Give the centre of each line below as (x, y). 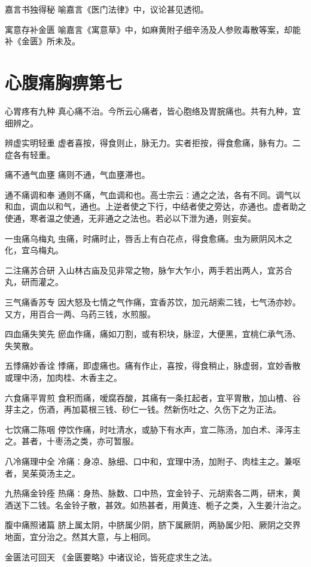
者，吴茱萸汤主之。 (42, 473)
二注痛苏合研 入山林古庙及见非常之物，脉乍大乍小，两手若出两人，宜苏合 (149, 270)
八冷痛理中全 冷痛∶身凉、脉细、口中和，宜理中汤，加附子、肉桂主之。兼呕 (153, 461)
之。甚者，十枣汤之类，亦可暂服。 (72, 441)
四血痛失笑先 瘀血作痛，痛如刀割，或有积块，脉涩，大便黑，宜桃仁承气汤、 (153, 334)
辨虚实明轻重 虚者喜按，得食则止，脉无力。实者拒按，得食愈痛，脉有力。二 (153, 143)
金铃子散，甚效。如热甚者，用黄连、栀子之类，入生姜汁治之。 (185, 504)
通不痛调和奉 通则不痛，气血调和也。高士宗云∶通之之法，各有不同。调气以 (153, 194)
